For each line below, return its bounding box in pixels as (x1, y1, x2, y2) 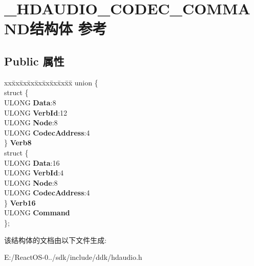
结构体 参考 (29, 18, 107, 39)
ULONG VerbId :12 (4, 107, 68, 118)
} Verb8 (4, 137, 32, 148)
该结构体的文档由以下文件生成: (4, 234, 107, 245)
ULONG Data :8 (4, 97, 56, 107)
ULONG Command (4, 207, 70, 218)
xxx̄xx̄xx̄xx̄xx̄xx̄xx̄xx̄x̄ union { (4, 77, 98, 87)
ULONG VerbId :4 (4, 167, 64, 178)
